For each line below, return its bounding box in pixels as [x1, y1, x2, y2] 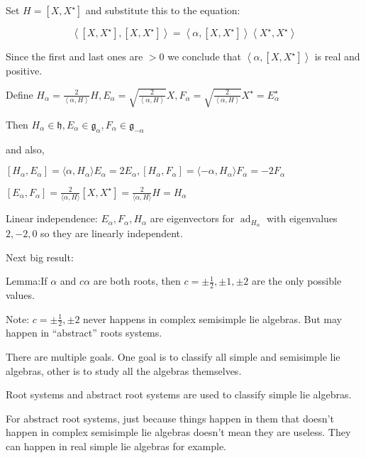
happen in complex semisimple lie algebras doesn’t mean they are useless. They [6, 425, 351, 440]
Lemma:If [6, 273, 48, 288]
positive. [6, 63, 43, 77]
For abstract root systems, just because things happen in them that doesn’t [6, 410, 334, 425]
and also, [6, 141, 45, 156]
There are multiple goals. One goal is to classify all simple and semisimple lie [6, 349, 340, 364]
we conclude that [167, 49, 242, 63]
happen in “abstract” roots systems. [6, 325, 162, 340]
